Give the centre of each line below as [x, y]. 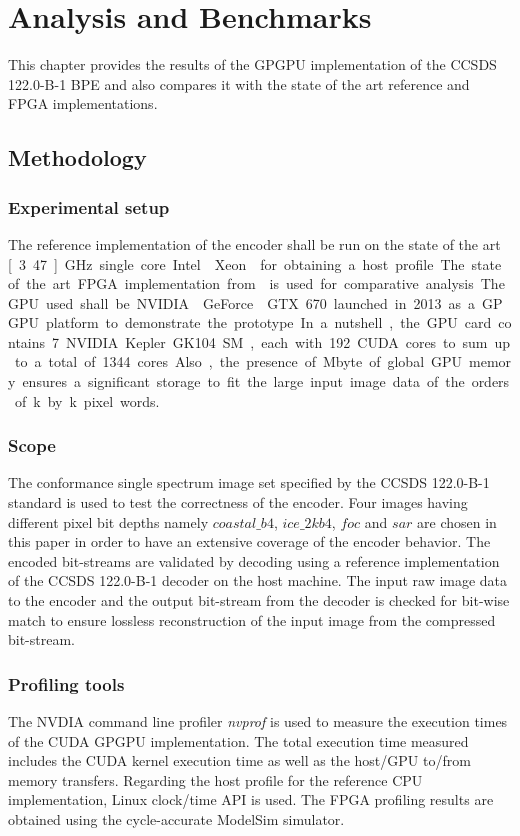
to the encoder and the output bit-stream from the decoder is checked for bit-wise [259, 600]
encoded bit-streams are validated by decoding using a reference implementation [254, 560]
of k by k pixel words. [87, 400]
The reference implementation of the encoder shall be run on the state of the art [254, 243]
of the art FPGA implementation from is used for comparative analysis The [256, 283]
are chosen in [457, 521]
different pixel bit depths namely [108, 521]
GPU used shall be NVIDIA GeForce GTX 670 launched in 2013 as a [242, 302]
